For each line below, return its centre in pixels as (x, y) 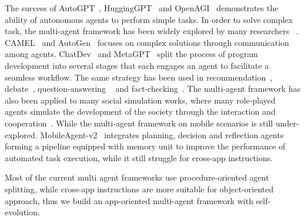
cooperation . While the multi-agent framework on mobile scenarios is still (139, 123)
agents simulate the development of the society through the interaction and (140, 111)
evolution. (22, 212)
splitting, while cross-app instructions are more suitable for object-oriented (139, 189)
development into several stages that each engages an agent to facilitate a (137, 65)
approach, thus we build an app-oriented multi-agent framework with (129, 200)
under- (287, 123)
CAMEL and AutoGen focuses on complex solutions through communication (147, 42)
